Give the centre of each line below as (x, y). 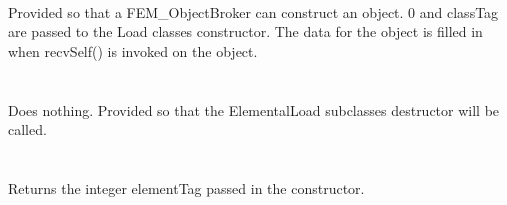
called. (27, 129)
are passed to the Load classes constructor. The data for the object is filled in (245, 31)
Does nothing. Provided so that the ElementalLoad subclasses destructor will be (254, 109)
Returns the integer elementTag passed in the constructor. (186, 187)
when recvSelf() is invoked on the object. (133, 50)
